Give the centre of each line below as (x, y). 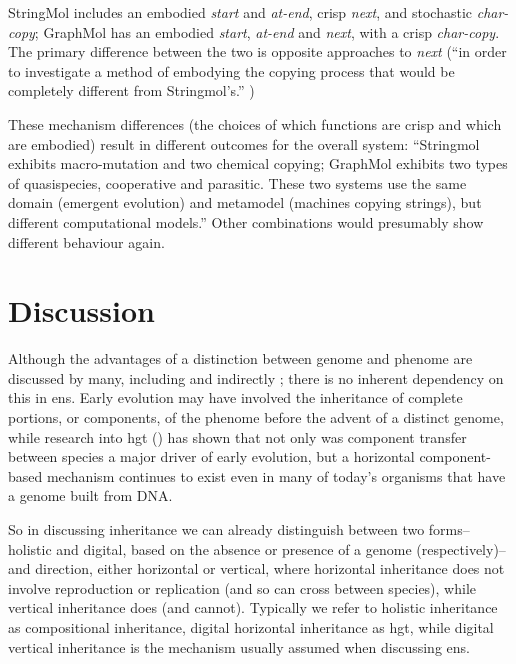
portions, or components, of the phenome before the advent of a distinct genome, (256, 417)
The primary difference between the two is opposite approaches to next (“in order (257, 51)
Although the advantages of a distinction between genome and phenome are (240, 358)
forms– (449, 529)
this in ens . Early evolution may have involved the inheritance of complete (235, 397)
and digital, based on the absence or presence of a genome (234, 548)
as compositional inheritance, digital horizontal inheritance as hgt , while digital (251, 626)
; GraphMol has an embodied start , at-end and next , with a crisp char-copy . (267, 31)
